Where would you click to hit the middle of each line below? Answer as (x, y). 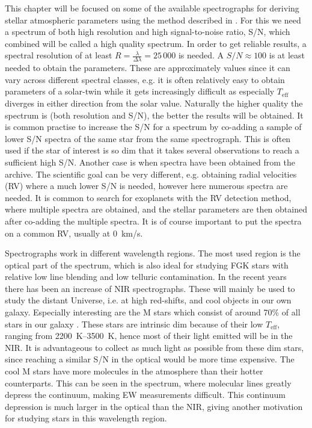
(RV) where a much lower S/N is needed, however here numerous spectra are (146, 186)
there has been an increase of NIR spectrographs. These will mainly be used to (150, 288)
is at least (287, 55)
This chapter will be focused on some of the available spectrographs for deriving (152, 8)
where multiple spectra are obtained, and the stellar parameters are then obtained (156, 209)
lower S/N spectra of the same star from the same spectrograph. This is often (148, 138)
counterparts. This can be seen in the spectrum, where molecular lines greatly (148, 383)
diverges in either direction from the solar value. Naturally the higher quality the (154, 103)
